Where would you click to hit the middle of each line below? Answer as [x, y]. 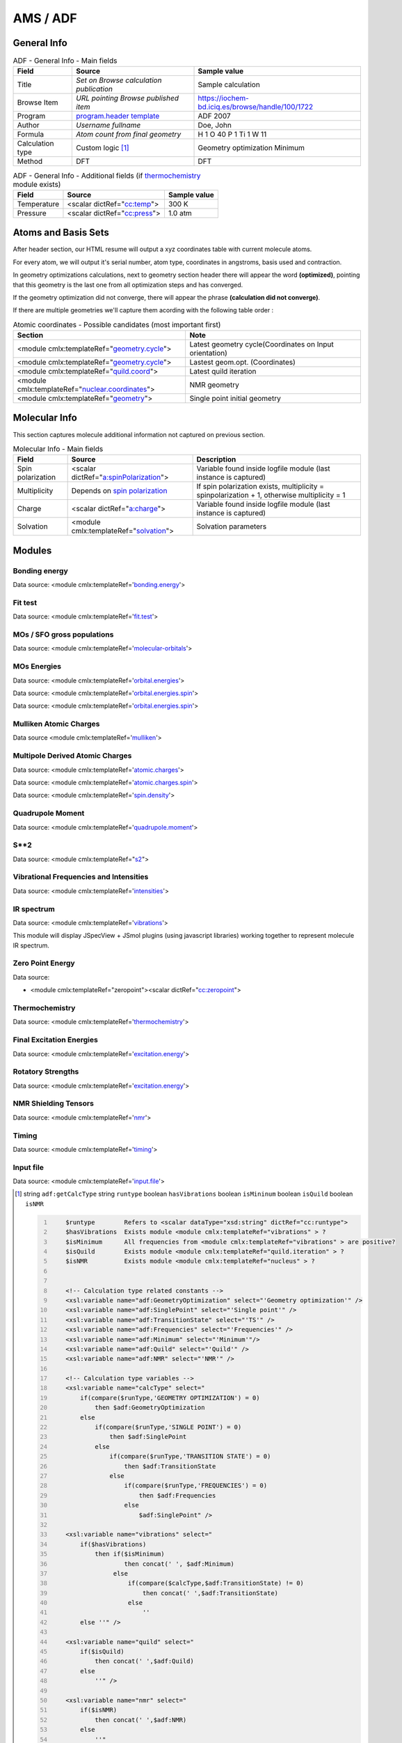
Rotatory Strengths [46, 1072]
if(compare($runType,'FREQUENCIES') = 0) [196, 1486]
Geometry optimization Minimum [251, 148]
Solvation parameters [232, 526]
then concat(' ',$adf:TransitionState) [210, 1593]
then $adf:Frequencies [177, 1495]
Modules [32, 550]
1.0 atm [180, 213]
